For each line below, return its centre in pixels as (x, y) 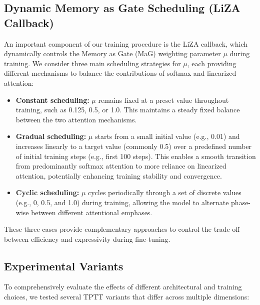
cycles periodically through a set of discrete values (164, 192)
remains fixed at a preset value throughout (163, 100)
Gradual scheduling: (51, 136)
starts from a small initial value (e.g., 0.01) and (167, 136)
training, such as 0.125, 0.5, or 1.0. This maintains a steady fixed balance (128, 110)
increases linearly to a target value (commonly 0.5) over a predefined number (134, 146)
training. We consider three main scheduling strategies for (92, 63)
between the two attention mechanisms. (76, 119)
